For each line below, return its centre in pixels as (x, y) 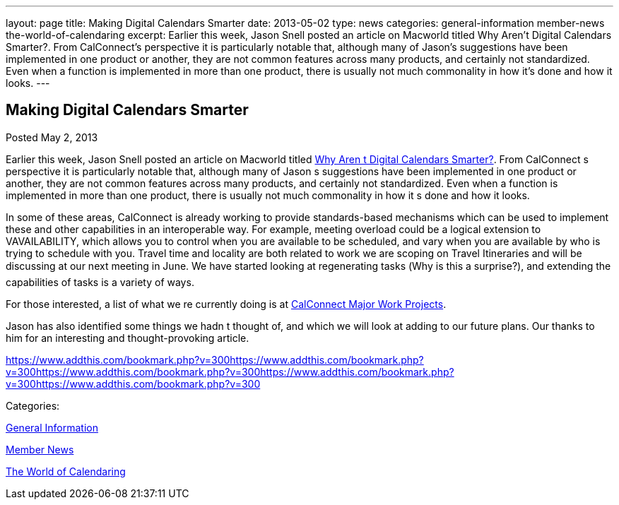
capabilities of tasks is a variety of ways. (100, 282)
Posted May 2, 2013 (52, 137)
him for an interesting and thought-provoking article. (128, 338)
